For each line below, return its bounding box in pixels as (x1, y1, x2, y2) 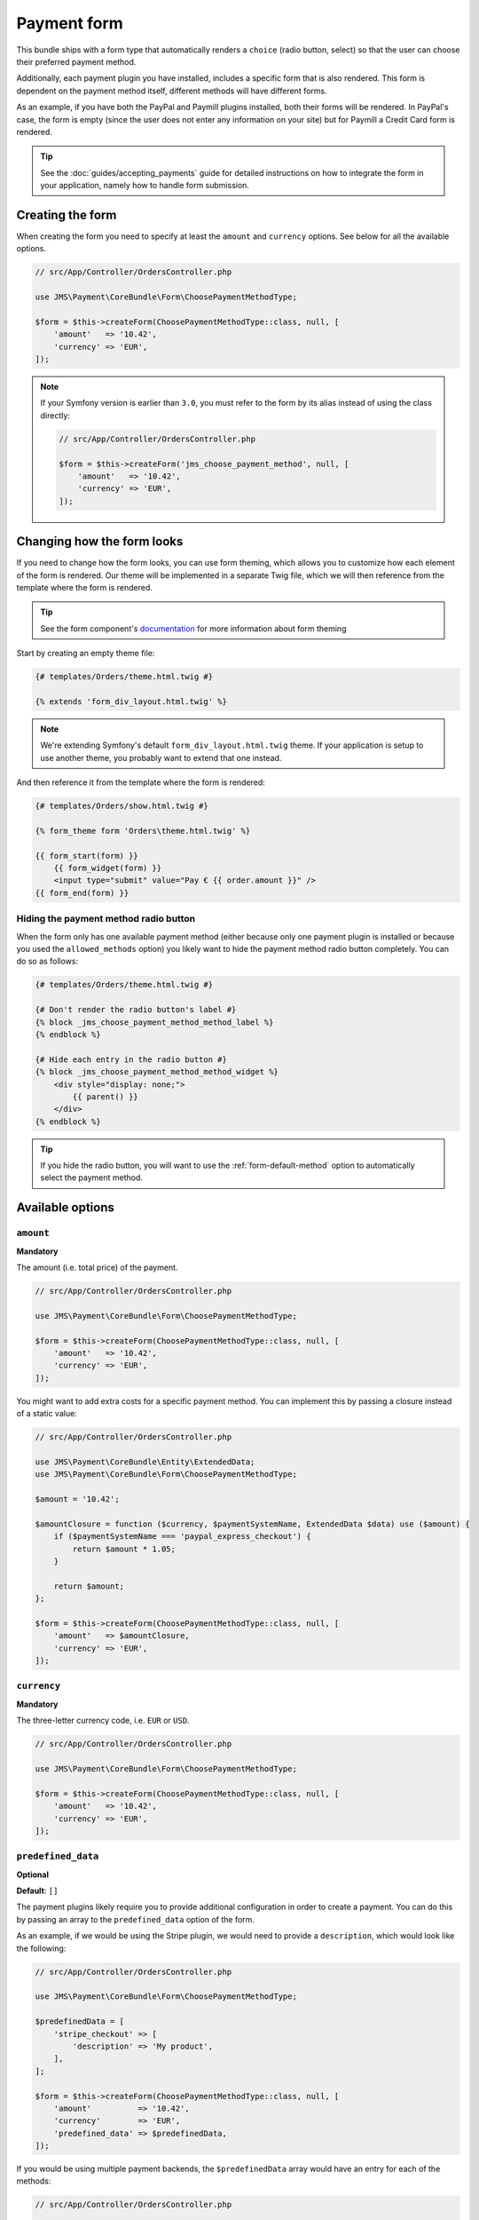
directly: (40, 409, 71, 421)
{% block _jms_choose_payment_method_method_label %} (35, 1017, 274, 1027)
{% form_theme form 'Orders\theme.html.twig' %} (35, 826, 251, 836)
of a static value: (16, 1408, 77, 1419)
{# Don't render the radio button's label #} (35, 1004, 237, 1015)
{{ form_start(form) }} (35, 851, 139, 860)
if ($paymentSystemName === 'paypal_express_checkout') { (53, 1532, 311, 1542)
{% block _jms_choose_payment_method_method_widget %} (35, 1066, 279, 1077)
